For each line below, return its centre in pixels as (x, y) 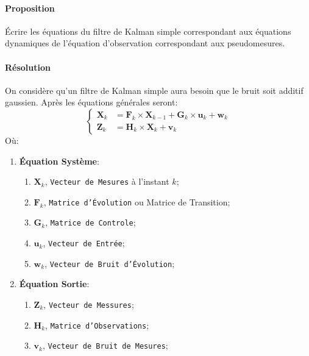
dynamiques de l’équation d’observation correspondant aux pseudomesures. (145, 43)
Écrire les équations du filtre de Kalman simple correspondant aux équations (148, 31)
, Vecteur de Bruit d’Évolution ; (110, 263)
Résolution (28, 67)
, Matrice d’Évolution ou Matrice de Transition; (137, 201)
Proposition (30, 8)
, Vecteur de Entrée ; (84, 243)
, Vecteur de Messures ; (89, 304)
